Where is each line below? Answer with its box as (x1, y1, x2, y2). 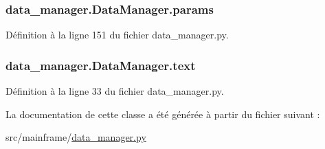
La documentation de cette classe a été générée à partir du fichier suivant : (5, 106, 320, 121)
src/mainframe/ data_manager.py (5, 130, 146, 144)
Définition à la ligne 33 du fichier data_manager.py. (5, 84, 224, 98)
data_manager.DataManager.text (5, 56, 196, 73)
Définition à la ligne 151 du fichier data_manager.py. (5, 27, 229, 42)
